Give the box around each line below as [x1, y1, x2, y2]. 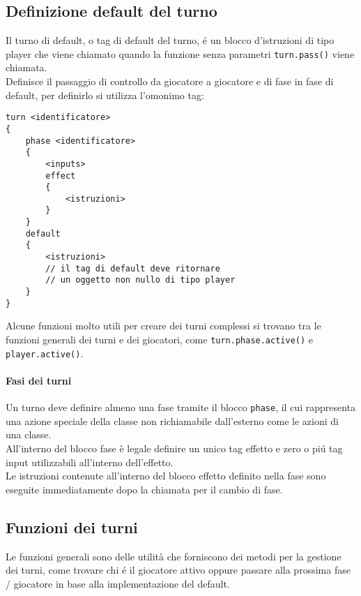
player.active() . [6, 345, 84, 360]
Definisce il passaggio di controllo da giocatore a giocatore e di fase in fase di [6, 74, 334, 89]
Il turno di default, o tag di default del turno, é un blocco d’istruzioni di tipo [6, 33, 335, 47]
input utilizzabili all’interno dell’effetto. [6, 454, 174, 469]
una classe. [6, 427, 52, 442]
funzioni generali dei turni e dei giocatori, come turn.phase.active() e [6, 331, 314, 346]
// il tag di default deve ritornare [45, 263, 220, 274]
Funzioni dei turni [6, 516, 138, 537]
